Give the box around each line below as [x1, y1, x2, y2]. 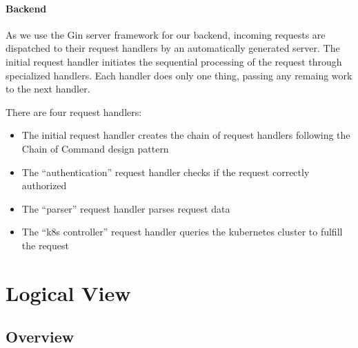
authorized [21, 178, 67, 193]
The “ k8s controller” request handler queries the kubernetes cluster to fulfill [21, 224, 343, 239]
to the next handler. [6, 81, 90, 96]
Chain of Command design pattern [21, 141, 169, 155]
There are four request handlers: [6, 104, 142, 119]
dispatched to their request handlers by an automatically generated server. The [6, 41, 340, 55]
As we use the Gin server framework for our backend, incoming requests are [6, 27, 326, 41]
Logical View [6, 278, 131, 307]
